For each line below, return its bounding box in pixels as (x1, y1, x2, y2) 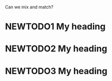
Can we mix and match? (5, 4, 54, 10)
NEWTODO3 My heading (5, 65, 108, 77)
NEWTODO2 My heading (5, 43, 108, 54)
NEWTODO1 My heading (5, 21, 106, 32)
